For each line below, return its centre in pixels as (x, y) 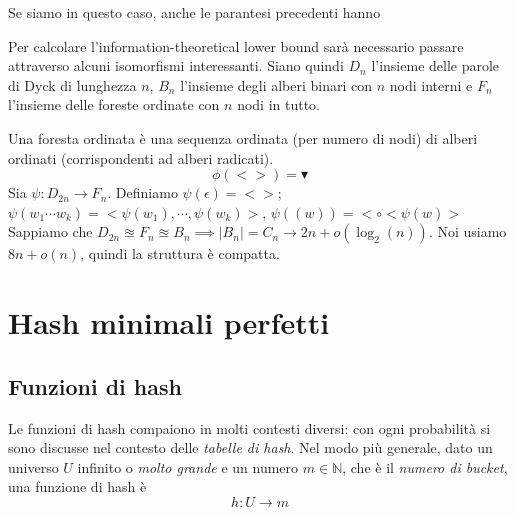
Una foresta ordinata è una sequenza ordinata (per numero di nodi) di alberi (243, 137)
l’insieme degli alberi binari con (276, 84)
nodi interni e (431, 84)
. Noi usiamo (467, 231)
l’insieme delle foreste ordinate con (114, 104)
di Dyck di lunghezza (72, 84)
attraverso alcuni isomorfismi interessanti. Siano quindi (176, 65)
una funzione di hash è (77, 486)
